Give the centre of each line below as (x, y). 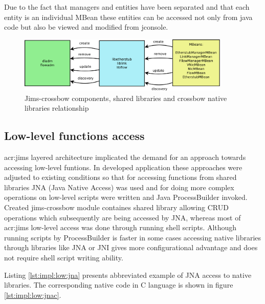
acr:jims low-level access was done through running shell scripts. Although (120, 227)
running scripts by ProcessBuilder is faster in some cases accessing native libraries (133, 237)
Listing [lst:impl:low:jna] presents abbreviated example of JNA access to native (128, 275)
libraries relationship (57, 108)
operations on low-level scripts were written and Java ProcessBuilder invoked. (126, 197)
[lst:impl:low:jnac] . (33, 295)
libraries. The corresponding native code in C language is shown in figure (119, 285)
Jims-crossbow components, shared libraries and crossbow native (126, 98)
